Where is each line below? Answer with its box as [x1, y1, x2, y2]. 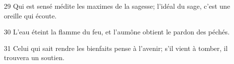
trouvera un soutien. [4, 52, 64, 63]
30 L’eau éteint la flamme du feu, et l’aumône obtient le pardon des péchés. [4, 27, 230, 37]
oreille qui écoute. [4, 10, 57, 20]
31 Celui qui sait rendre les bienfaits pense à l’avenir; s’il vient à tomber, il [4, 43, 228, 53]
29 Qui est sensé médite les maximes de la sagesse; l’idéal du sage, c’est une [4, 1, 231, 11]
